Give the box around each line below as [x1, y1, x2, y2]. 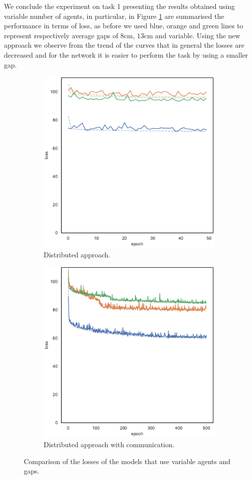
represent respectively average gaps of [4, 30, 119, 40]
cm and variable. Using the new [144, 30, 241, 40]
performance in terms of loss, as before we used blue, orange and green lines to [4, 20, 244, 31]
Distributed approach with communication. [44, 439, 175, 449]
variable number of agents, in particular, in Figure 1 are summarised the [4, 10, 224, 21]
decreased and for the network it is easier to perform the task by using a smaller [4, 49, 248, 60]
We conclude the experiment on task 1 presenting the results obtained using [4, 1, 235, 11]
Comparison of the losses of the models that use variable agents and [24, 456, 231, 466]
